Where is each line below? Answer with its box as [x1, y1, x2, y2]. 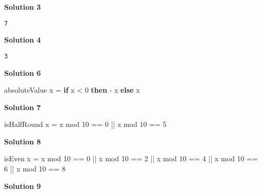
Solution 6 [4, 67, 41, 78]
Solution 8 [4, 136, 41, 146]
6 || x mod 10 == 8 [4, 163, 66, 174]
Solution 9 [4, 180, 41, 191]
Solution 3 [4, 2, 41, 12]
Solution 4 [4, 34, 41, 45]
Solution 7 [4, 101, 41, 112]
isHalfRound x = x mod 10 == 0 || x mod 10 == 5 [4, 119, 167, 130]
